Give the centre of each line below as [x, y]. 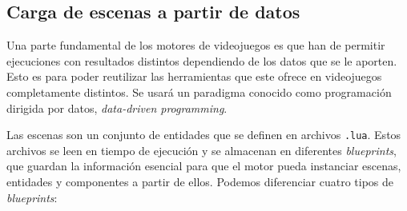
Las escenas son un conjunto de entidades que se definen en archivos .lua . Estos [204, 135]
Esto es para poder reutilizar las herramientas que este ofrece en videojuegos [194, 76]
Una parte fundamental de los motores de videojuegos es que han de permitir [196, 45]
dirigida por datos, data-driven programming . [117, 107]
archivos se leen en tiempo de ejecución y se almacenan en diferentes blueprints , [201, 150]
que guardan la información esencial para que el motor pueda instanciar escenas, [204, 166]
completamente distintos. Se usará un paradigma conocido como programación [199, 92]
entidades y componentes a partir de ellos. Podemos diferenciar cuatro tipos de [200, 182]
